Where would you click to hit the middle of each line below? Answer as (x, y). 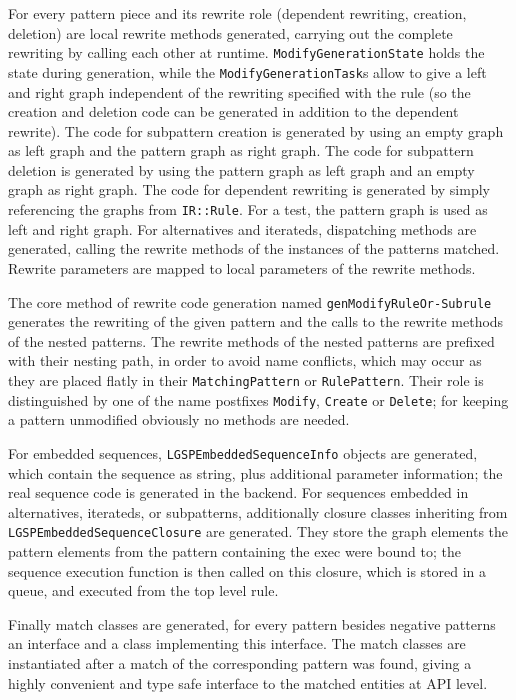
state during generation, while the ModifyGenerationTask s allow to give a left (247, 71)
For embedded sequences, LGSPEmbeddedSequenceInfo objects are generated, (243, 452)
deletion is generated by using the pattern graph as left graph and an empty (241, 169)
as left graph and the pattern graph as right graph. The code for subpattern (241, 150)
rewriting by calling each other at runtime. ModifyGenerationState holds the (246, 52)
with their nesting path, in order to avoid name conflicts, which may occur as (245, 360)
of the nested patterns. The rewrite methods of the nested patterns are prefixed (251, 340)
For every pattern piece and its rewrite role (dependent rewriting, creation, (237, 13)
